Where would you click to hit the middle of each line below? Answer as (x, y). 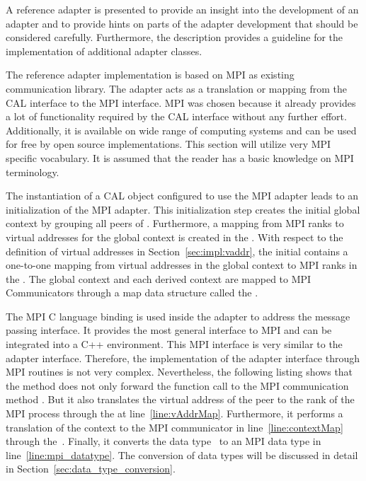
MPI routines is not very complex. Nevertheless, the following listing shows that (179, 372)
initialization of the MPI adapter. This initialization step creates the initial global (183, 209)
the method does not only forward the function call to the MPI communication (177, 385)
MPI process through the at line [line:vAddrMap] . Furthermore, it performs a (175, 413)
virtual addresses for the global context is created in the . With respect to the (175, 237)
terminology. (33, 172)
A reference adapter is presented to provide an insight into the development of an (182, 9)
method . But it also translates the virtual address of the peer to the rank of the (180, 399)
